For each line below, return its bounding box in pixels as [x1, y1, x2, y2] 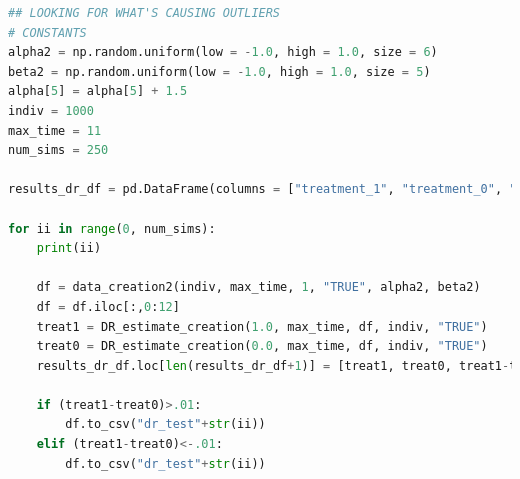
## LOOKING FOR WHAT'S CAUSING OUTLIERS [8, 6, 281, 20]
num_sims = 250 [8, 143, 109, 158]
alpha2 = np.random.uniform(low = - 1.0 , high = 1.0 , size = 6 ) [8, 45, 438, 60]
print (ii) [36, 241, 102, 256]
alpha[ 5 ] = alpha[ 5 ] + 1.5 [8, 84, 188, 99]
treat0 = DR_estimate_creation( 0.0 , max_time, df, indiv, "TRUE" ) [36, 339, 488, 354]
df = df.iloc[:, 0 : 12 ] [36, 299, 180, 314]
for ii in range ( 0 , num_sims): [8, 221, 216, 236]
